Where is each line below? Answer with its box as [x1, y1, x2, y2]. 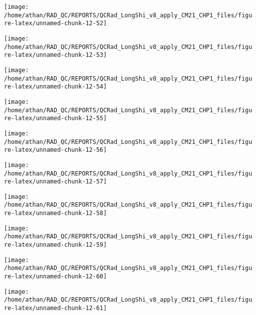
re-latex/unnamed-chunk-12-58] [4, 210, 107, 217]
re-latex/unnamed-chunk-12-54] [4, 83, 107, 90]
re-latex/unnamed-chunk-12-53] [4, 51, 107, 59]
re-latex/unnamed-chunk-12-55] [4, 115, 107, 122]
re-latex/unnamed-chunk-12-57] [4, 178, 107, 185]
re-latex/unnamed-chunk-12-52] [4, 20, 107, 27]
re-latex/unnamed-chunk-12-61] [4, 305, 107, 312]
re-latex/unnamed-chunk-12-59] [4, 241, 107, 249]
